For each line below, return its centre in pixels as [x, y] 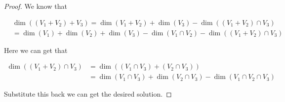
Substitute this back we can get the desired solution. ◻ [88, 94]
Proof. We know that [36, 6]
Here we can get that [36, 50]
